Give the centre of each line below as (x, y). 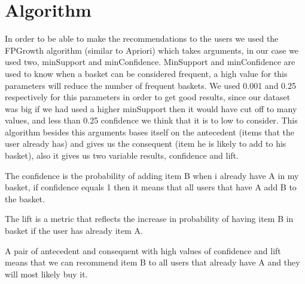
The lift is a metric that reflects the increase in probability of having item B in (149, 219)
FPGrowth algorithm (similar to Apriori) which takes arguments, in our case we (152, 50)
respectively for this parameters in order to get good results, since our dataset (148, 97)
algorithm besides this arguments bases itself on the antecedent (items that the (150, 132)
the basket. (25, 198)
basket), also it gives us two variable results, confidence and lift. (122, 155)
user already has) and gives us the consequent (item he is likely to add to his (146, 143)
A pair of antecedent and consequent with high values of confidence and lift (143, 250)
